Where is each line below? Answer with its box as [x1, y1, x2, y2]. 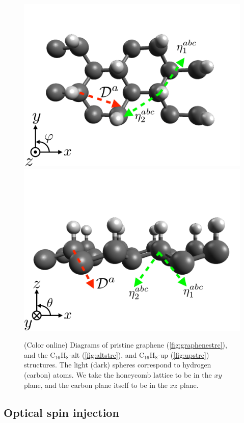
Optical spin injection [4, 404, 119, 420]
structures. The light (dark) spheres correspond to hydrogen [24, 359, 211, 370]
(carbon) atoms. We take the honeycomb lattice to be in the [24, 369, 212, 380]
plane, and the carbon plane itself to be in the [24, 379, 168, 390]
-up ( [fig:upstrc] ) [157, 349, 209, 360]
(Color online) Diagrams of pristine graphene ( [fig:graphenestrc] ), [24, 339, 227, 350]
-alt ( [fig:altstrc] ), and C [69, 349, 145, 360]
